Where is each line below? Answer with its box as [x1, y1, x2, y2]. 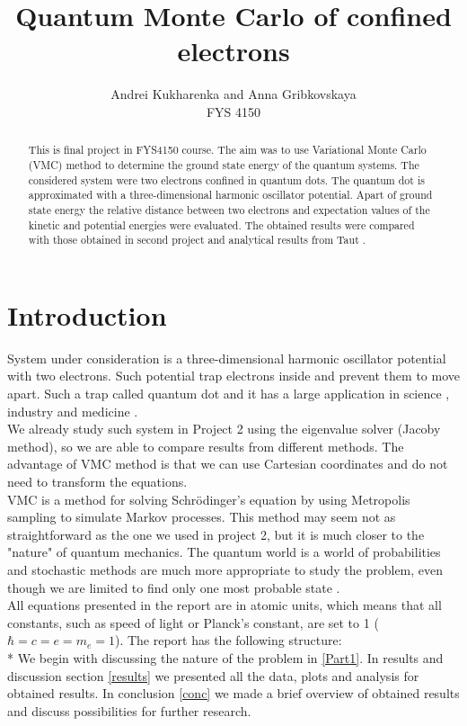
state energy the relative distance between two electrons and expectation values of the [28, 202, 430, 217]
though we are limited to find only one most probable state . [7, 578, 340, 596]
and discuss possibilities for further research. [7, 701, 251, 720]
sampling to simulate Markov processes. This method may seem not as [7, 507, 396, 526]
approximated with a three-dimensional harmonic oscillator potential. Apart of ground [28, 187, 433, 202]
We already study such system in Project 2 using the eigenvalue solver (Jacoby [7, 419, 441, 438]
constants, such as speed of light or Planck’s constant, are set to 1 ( [7, 613, 379, 632]
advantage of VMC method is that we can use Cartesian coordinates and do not [7, 454, 448, 473]
